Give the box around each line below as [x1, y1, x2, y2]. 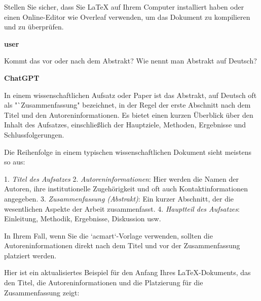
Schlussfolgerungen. [4, 129, 64, 140]
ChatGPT [4, 72, 40, 83]
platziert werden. [4, 250, 57, 260]
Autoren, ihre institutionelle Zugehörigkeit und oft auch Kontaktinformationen [4, 183, 248, 194]
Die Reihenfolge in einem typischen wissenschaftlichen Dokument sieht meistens [4, 146, 251, 157]
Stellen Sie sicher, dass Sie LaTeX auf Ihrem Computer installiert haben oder [4, 2, 244, 12]
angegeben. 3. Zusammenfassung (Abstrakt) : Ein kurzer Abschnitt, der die [4, 193, 234, 204]
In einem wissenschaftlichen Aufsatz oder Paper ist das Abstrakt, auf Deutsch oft [4, 89, 257, 100]
